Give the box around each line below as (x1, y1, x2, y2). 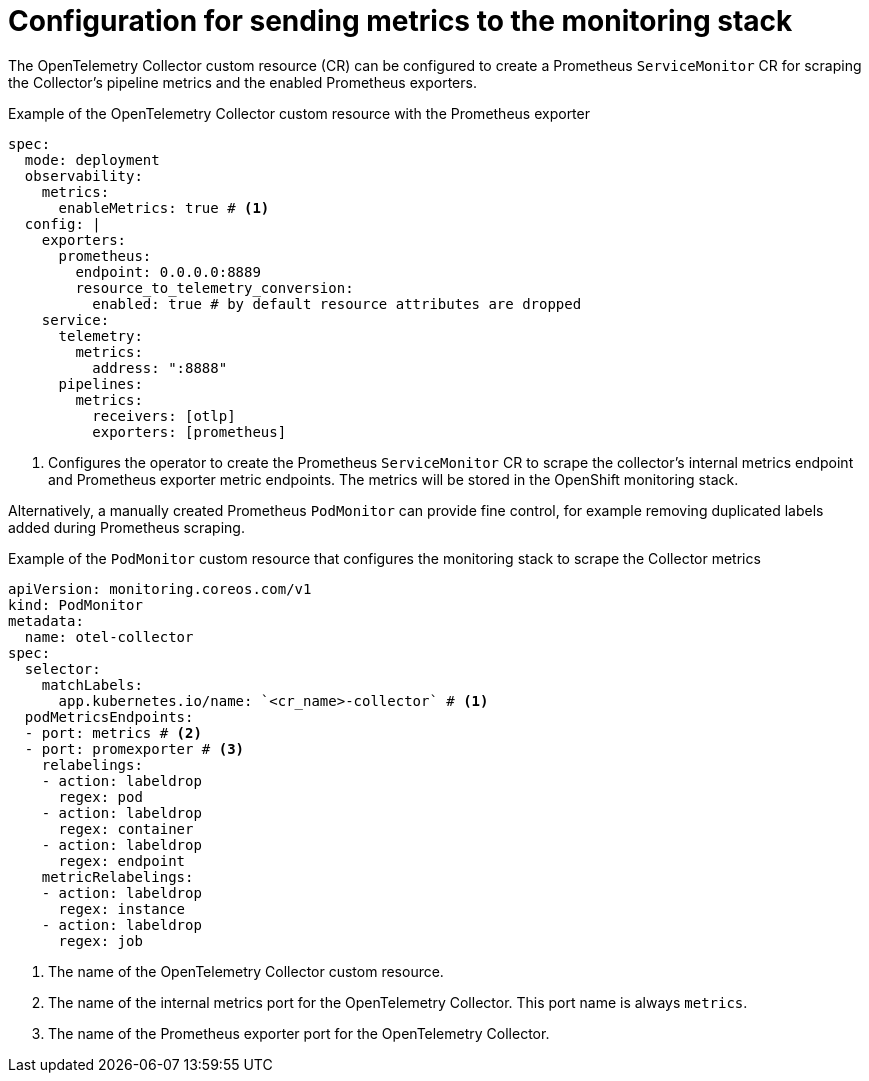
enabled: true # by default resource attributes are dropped (92, 295, 582, 312)
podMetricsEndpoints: (24, 708, 194, 725)
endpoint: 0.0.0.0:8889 (75, 263, 261, 280)
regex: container (58, 820, 194, 837)
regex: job (58, 932, 143, 949)
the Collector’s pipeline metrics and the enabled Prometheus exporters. (8, 73, 477, 91)
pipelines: (58, 375, 143, 392)
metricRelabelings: (41, 868, 194, 885)
